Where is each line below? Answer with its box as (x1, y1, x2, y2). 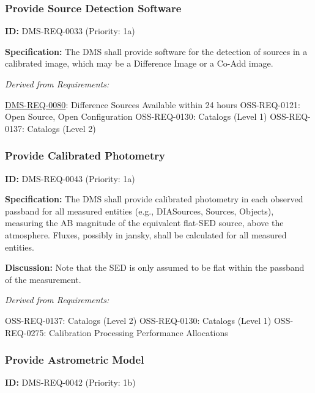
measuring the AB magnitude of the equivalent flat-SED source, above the (5, 216, 284, 229)
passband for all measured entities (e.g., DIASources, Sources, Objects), (5, 204, 274, 217)
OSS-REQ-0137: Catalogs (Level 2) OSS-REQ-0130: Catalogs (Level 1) (5, 314, 272, 326)
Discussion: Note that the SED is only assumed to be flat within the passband (5, 261, 305, 274)
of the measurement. (5, 273, 81, 285)
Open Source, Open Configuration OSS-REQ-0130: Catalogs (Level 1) (5, 110, 267, 123)
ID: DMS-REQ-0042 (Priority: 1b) (5, 376, 136, 389)
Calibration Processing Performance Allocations (48, 326, 228, 339)
